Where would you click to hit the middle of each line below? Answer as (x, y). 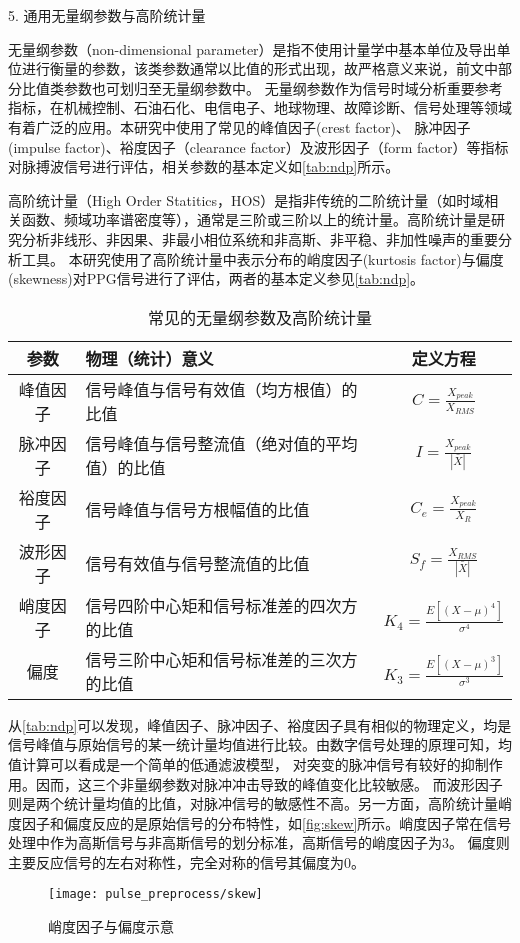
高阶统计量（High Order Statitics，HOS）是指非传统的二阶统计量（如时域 (246, 199)
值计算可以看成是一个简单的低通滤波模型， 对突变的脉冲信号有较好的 (234, 763)
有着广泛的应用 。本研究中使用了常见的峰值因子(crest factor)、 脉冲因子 (239, 126)
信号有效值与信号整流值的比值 (197, 563)
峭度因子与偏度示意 (111, 926)
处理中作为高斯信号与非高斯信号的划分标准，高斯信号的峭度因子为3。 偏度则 (259, 842)
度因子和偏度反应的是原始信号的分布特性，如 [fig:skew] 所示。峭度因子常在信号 (260, 822)
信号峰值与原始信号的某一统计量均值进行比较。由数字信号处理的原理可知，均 (260, 744)
